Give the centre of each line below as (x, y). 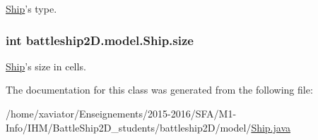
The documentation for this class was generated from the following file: (159, 90)
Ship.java (271, 127)
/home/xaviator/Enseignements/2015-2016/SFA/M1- (121, 113)
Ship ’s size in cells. (46, 66)
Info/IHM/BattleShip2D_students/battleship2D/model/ (129, 127)
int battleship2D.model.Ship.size (100, 40)
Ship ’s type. (31, 8)
